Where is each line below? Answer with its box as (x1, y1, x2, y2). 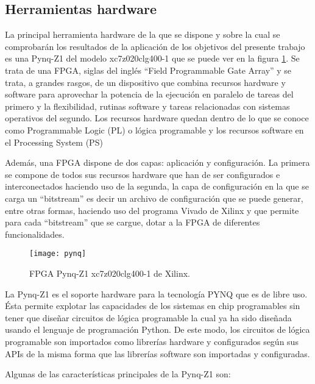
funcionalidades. (5, 227, 65, 240)
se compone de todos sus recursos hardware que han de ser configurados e (5, 168, 280, 180)
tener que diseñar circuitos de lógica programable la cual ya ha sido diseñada (5, 311, 292, 324)
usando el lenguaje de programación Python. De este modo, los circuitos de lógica (5, 323, 310, 336)
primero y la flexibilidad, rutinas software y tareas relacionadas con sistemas (5, 99, 290, 112)
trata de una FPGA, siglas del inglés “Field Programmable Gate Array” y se (5, 63, 292, 76)
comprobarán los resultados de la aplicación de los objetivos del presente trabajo (5, 40, 305, 52)
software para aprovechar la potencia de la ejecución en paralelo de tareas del (5, 88, 294, 101)
